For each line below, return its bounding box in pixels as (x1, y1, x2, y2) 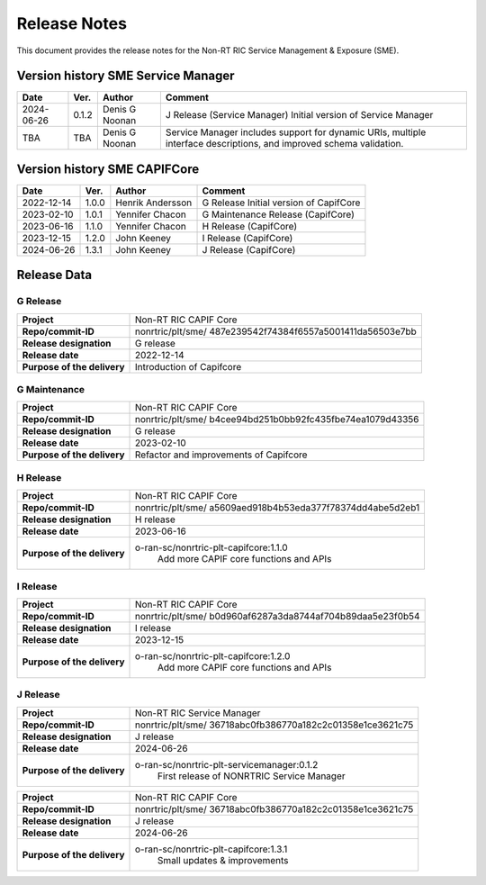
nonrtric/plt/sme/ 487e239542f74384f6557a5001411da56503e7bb (135, 325, 418, 338)
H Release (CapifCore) (202, 220, 298, 232)
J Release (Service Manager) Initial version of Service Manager (165, 109, 434, 122)
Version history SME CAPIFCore (16, 161, 200, 176)
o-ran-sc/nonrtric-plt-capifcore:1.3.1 (135, 843, 288, 855)
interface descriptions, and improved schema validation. (165, 138, 404, 150)
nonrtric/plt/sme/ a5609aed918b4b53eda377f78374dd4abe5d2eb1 (135, 501, 420, 514)
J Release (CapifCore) (202, 243, 296, 256)
